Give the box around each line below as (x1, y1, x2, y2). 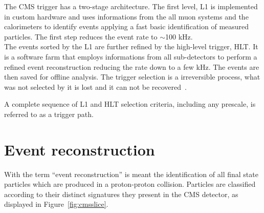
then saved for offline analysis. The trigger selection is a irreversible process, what (4, 71, 260, 82)
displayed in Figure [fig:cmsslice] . (4, 199, 108, 209)
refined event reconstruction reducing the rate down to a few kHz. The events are (4, 61, 259, 72)
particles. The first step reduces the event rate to (4, 31, 158, 42)
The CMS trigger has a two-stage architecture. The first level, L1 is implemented (4, 1, 258, 11)
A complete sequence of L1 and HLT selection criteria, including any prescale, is (4, 99, 256, 109)
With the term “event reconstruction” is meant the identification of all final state (4, 168, 258, 179)
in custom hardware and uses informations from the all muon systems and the (4, 11, 249, 22)
